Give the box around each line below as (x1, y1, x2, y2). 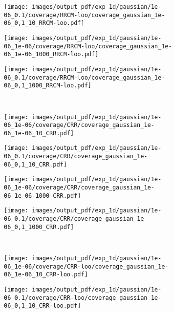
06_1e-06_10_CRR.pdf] (4, 129, 74, 137)
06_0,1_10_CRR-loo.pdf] (4, 302, 81, 310)
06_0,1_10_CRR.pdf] (4, 161, 67, 168)
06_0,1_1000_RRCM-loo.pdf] (4, 82, 91, 89)
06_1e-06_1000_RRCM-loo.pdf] (4, 51, 99, 58)
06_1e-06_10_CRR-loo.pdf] (4, 271, 88, 278)
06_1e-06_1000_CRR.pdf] (4, 192, 81, 199)
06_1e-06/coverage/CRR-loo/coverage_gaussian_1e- (4, 263, 169, 270)
